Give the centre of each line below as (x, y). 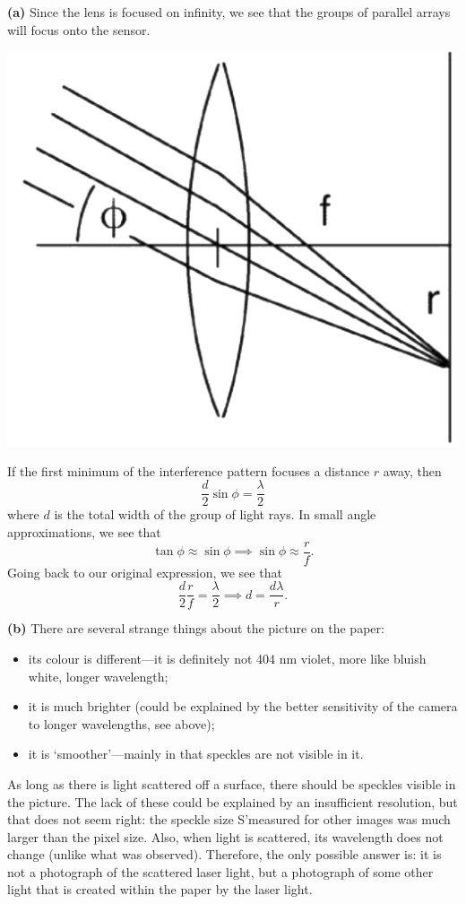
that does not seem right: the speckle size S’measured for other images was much (229, 819)
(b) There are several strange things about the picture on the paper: (196, 628)
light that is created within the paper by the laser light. (160, 889)
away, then (412, 470)
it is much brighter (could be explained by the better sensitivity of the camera (243, 706)
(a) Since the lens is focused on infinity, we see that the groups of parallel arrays (229, 12)
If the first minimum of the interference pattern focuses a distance (189, 470)
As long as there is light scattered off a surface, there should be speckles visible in (232, 783)
